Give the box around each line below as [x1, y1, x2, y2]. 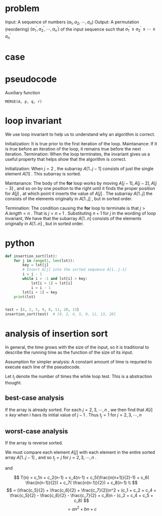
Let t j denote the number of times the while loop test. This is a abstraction [5, 374, 152, 380]
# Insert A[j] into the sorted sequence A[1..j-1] [22, 267, 127, 272]
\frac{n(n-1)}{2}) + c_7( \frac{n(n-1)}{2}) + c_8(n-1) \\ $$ [25, 480, 138, 486]
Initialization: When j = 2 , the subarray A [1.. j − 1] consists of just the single [5, 166, 154, 172]
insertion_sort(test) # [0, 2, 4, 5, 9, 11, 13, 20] [5, 312, 116, 317]
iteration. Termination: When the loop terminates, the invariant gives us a [5, 151, 150, 157]
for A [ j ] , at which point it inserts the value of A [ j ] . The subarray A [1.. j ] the [5, 190, 153, 196]
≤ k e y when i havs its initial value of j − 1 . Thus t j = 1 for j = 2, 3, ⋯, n [5, 412, 142, 419]
